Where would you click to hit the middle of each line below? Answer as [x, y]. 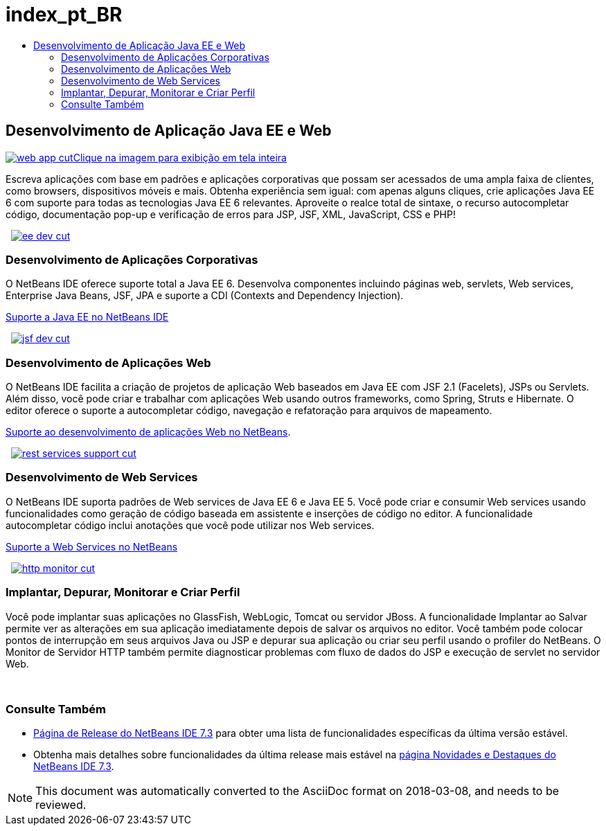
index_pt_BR [64, 15]
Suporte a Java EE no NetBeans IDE [87, 317]
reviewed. [61, 805]
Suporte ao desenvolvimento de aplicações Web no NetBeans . [148, 432]
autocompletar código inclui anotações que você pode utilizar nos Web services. [190, 525]
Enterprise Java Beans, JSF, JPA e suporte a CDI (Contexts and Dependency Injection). [205, 296]
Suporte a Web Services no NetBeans [92, 546]
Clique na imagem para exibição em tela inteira [180, 157]
